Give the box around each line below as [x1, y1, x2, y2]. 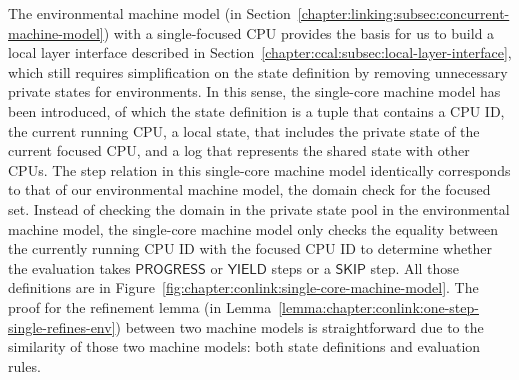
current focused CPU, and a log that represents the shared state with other [8, 140, 470, 161]
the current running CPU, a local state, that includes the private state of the [8, 120, 480, 141]
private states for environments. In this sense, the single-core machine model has [8, 81, 501, 102]
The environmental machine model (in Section [8, 3, 291, 23]
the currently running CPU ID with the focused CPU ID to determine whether [8, 238, 493, 259]
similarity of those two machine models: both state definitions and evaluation [8, 336, 481, 357]
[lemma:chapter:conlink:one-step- [278, 296, 479, 317]
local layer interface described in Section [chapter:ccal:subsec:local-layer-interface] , [8, 42, 512, 63]
